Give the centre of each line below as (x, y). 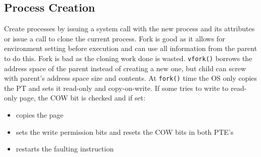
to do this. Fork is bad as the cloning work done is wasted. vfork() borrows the (128, 58)
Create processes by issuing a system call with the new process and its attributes (129, 29)
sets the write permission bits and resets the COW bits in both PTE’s (125, 132)
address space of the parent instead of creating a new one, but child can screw (125, 68)
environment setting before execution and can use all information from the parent (131, 48)
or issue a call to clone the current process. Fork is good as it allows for (115, 38)
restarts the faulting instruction (65, 149)
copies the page (40, 115)
